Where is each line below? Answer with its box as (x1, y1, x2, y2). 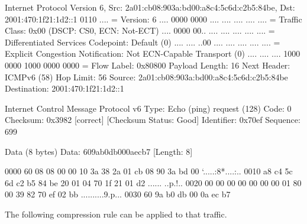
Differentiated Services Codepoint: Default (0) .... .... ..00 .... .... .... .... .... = (5, 35, 280, 48)
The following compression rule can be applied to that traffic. (5, 207, 227, 220)
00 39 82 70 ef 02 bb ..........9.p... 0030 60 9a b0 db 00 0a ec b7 (5, 188, 231, 200)
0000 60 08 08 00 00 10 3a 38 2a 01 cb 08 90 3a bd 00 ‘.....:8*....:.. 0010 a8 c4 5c (5, 165, 293, 177)
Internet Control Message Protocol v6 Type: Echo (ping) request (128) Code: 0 (5, 102, 292, 114)
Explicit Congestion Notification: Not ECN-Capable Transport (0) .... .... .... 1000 (5, 47, 300, 60)
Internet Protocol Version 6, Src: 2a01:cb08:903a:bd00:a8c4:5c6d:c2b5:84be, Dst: (5, 1, 295, 13)
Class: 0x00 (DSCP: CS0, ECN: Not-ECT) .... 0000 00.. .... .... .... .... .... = (5, 24, 275, 37)
